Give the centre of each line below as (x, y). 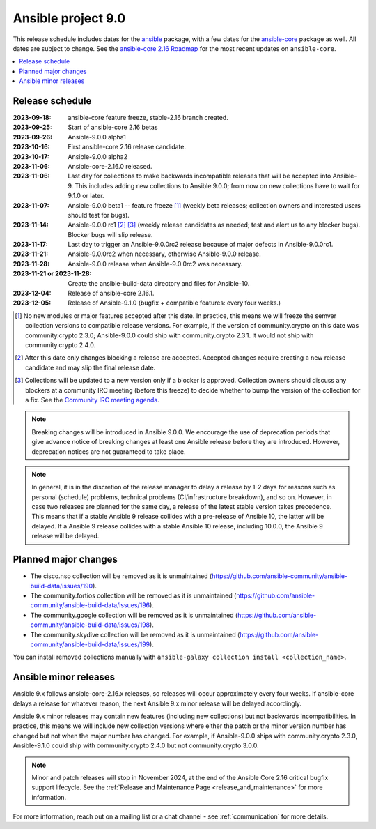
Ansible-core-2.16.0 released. (110, 166)
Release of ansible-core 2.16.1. (111, 294)
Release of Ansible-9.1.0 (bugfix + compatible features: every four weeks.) (174, 303)
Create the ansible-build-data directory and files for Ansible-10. (159, 283)
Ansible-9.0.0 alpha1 (97, 137)
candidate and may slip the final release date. (91, 367)
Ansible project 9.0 (69, 18)
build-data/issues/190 (62, 586)
